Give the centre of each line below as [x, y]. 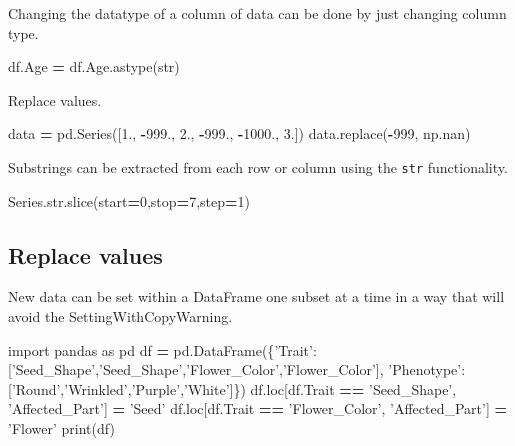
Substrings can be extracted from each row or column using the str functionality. [258, 166]
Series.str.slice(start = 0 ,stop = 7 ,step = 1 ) [129, 200]
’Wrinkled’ [96, 388]
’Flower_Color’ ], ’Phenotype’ [372, 369]
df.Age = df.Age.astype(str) [94, 66]
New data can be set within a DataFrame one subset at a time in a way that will [256, 296]
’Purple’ [156, 388]
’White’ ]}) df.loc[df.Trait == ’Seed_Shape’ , [320, 388]
